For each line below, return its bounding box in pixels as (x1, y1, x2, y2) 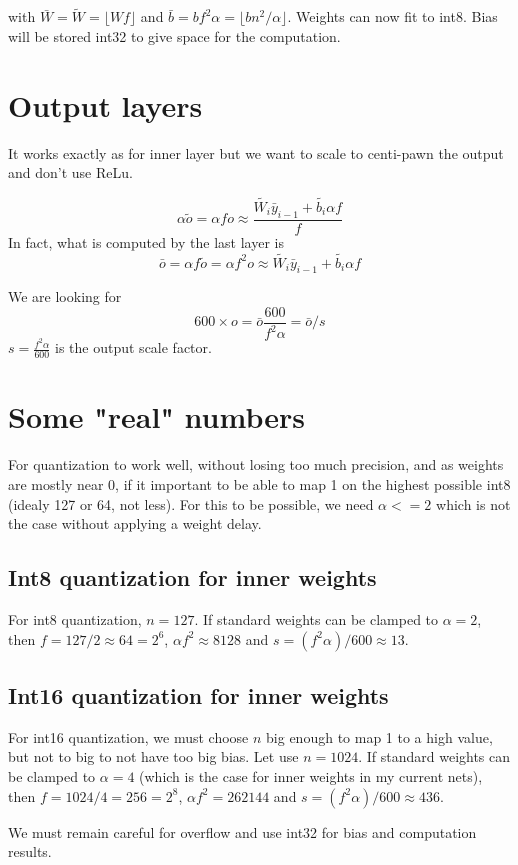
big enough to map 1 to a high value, (266, 726, 493, 747)
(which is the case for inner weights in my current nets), (139, 765, 483, 786)
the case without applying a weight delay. (8, 513, 262, 534)
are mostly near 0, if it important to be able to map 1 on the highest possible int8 (8, 474, 511, 494)
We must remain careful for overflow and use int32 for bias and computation (8, 821, 477, 842)
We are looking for (8, 286, 122, 307)
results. (8, 841, 52, 862)
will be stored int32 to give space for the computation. (8, 25, 341, 46)
